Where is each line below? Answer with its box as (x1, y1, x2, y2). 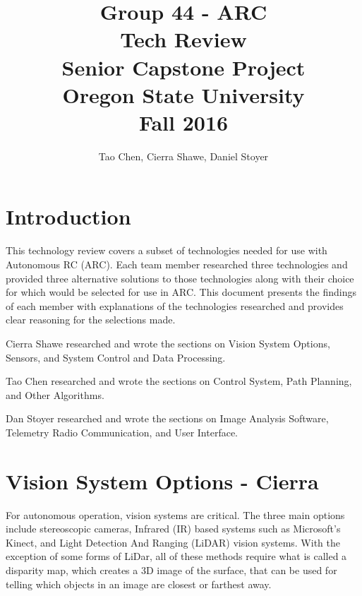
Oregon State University (62, 80, 305, 109)
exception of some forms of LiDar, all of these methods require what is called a (6, 549, 347, 564)
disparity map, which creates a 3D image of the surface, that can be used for (6, 563, 337, 578)
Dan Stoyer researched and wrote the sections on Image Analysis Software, (6, 411, 329, 426)
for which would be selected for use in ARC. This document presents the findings (6, 285, 356, 299)
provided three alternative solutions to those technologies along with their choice (6, 270, 354, 285)
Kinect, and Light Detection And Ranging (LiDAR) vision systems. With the (6, 535, 340, 549)
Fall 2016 (138, 107, 229, 136)
